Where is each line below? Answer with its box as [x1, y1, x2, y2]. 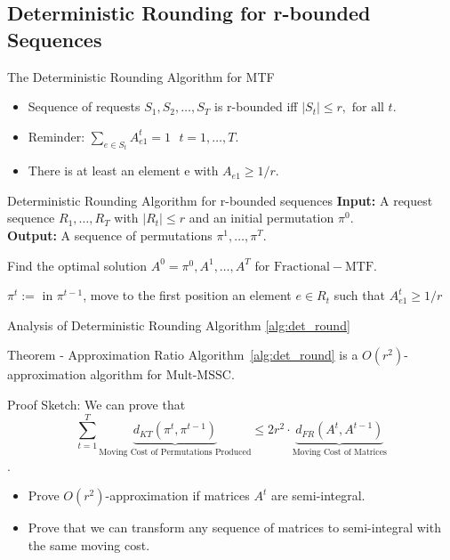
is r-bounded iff [214, 97, 298, 116]
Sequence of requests [28, 97, 141, 116]
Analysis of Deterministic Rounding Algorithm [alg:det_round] [7, 315, 350, 334]
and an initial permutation [189, 208, 334, 227]
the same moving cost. [28, 535, 150, 554]
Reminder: [28, 126, 85, 145]
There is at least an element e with [28, 161, 219, 180]
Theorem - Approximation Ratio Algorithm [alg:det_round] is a [7, 345, 358, 364]
